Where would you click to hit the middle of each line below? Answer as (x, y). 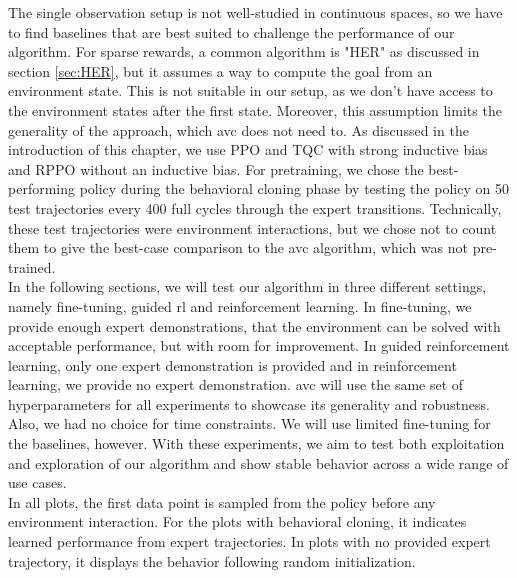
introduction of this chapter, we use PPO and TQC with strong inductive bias (248, 149)
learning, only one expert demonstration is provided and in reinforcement (232, 364)
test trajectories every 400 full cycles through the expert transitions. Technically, (255, 207)
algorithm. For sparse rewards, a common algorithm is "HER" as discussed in (244, 51)
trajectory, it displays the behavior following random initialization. (212, 560)
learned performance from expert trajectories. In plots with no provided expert (249, 541)
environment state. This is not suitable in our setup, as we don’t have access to (250, 90)
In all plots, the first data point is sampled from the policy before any (222, 501)
